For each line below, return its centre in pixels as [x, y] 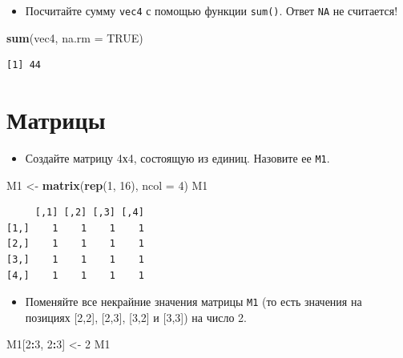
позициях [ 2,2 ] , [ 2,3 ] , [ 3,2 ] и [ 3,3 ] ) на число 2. [136, 317]
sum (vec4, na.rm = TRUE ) [75, 37]
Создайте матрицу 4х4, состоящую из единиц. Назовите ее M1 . [177, 157]
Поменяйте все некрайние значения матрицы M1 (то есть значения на [193, 302]
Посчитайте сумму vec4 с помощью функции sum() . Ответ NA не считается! [212, 10]
